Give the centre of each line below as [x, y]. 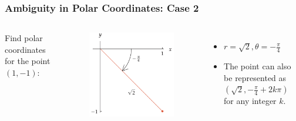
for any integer [250, 101]
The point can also [258, 66]
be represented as [255, 77]
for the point [28, 61]
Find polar [24, 38]
